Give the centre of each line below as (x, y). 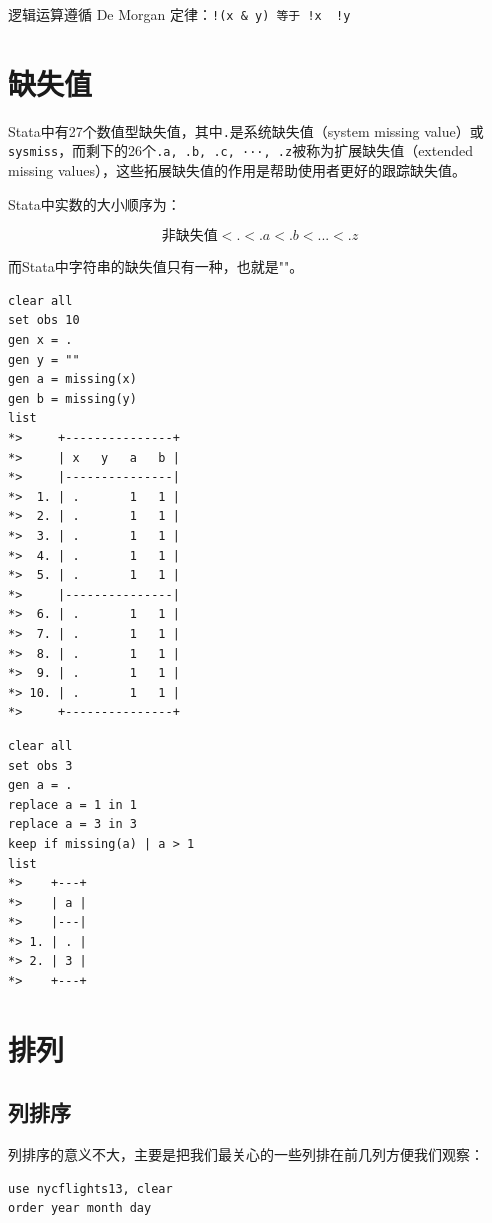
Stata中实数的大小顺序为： (94, 203)
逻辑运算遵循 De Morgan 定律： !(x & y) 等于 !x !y (179, 14)
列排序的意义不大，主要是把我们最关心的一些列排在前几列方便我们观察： (246, 1154)
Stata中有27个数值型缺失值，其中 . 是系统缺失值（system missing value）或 (246, 130)
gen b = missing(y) (72, 398)
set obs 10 (44, 320)
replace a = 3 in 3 (72, 824)
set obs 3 (40, 765)
